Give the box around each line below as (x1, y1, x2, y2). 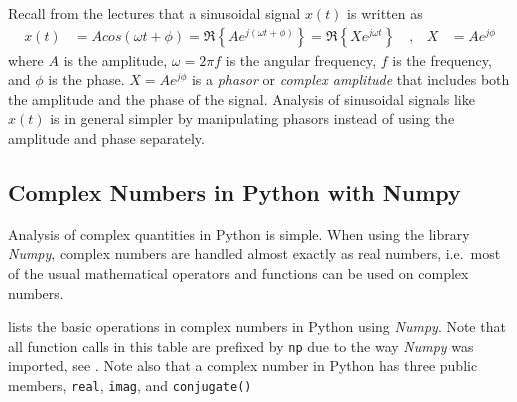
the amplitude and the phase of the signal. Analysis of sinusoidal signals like (8, 88, 475, 109)
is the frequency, (392, 49, 492, 70)
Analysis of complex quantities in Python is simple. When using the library (8, 223, 470, 244)
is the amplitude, (63, 49, 168, 70)
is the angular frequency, (225, 49, 377, 70)
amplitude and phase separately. (8, 128, 205, 148)
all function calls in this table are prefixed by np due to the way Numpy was (8, 335, 474, 356)
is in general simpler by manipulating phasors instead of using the (50, 108, 455, 129)
